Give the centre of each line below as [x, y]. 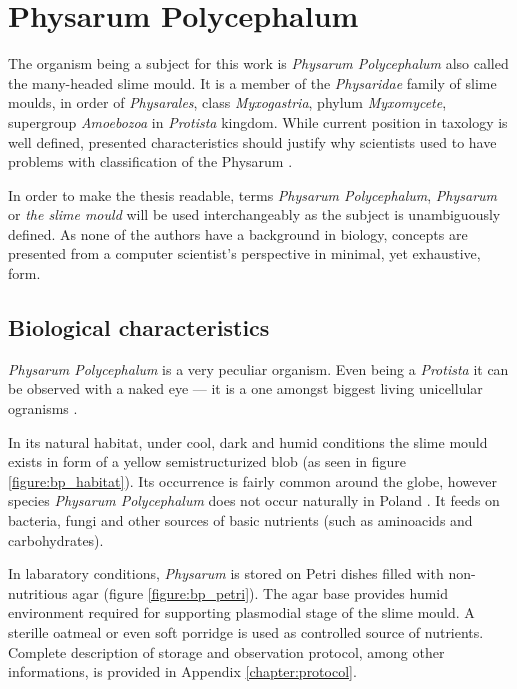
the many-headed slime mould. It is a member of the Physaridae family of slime [252, 82]
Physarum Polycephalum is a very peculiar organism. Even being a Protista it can [258, 368]
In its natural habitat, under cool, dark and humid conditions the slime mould [248, 441]
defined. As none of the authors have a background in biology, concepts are [238, 233]
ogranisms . [43, 408]
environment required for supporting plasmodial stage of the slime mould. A [241, 612]
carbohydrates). [56, 539]
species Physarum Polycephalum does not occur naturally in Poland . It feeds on [254, 500]
